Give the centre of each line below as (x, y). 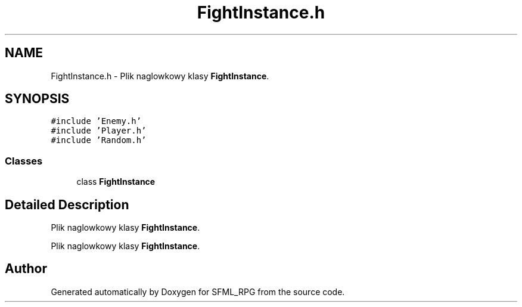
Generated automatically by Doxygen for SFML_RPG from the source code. (198, 292)
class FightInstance (116, 182)
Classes (24, 161)
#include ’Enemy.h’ (96, 121)
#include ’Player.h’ (99, 131)
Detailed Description (67, 204)
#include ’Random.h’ (99, 140)
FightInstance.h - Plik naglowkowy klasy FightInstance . (160, 76)
